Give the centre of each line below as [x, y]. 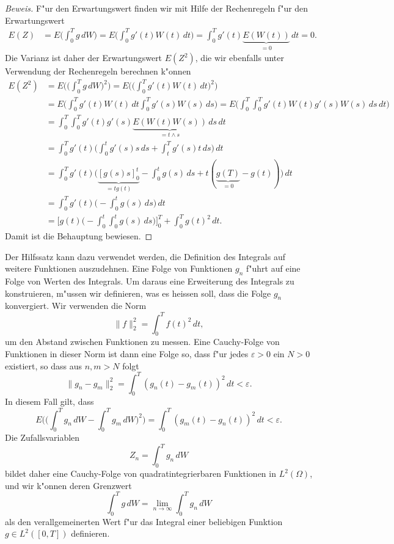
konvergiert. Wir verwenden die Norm [76, 306]
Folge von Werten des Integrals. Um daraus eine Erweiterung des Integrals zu [150, 281]
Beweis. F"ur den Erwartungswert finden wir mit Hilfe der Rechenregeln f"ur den [157, 8]
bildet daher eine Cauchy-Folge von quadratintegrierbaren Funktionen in [140, 473]
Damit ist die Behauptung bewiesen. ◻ [79, 236]
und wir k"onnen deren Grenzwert [68, 485]
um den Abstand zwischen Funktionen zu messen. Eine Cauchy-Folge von [142, 342]
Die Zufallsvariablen [42, 437]
